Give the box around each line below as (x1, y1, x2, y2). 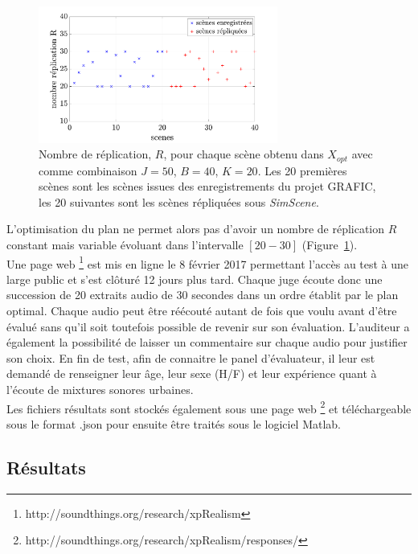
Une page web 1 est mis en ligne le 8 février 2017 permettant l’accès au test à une (6, 252, 409, 272)
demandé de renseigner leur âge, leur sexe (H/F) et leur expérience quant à (6, 365, 377, 382)
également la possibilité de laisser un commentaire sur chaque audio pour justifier (6, 334, 408, 351)
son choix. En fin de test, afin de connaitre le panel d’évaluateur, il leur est (6, 349, 375, 366)
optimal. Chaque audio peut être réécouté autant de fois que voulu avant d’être (6, 302, 397, 318)
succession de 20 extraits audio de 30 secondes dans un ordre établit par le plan (6, 286, 399, 303)
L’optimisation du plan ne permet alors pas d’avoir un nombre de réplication (6, 220, 385, 237)
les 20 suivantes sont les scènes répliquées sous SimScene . (39, 193, 319, 210)
